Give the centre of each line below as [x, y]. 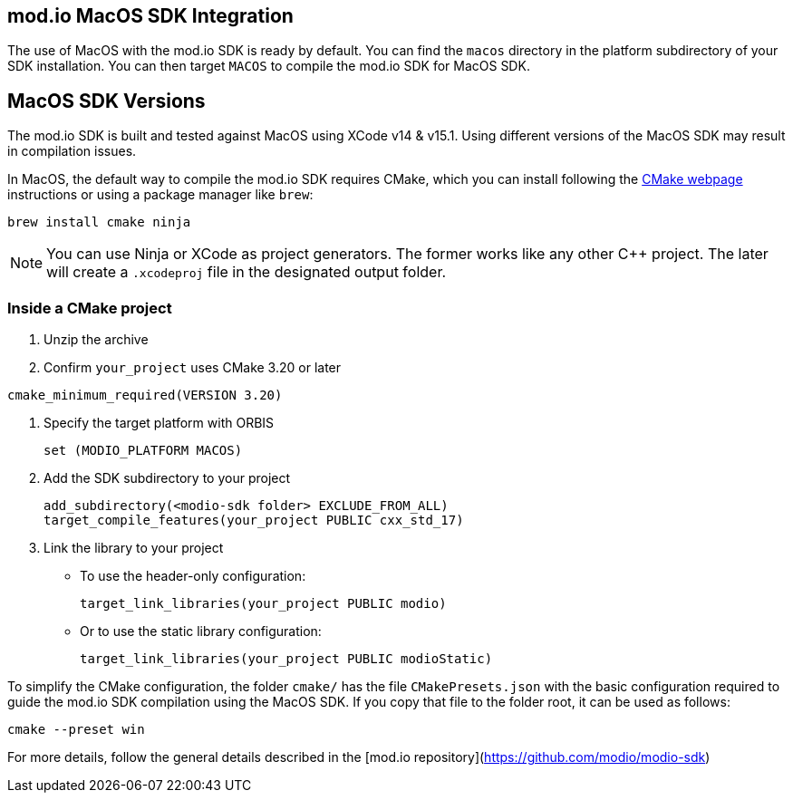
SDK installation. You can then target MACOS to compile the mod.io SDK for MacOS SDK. [269, 66]
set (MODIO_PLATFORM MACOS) [143, 451]
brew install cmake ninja [99, 222]
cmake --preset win [76, 730]
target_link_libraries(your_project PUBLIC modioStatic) [286, 659]
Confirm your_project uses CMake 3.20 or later [193, 368]
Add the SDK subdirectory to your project [167, 478]
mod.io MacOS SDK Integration [150, 16]
